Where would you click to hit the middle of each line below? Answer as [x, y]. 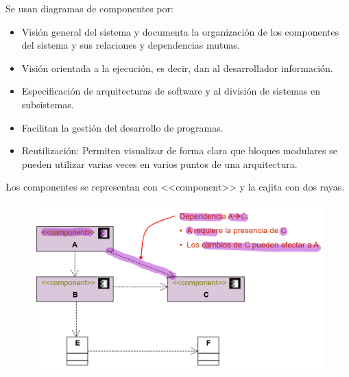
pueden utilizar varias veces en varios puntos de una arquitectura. [159, 163]
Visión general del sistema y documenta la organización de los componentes [180, 31]
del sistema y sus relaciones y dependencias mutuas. [131, 45]
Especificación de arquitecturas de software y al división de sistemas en [171, 91]
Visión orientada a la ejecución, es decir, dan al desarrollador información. [177, 68]
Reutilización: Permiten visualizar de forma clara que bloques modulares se [179, 150]
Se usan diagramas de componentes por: [89, 8]
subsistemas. [48, 104]
